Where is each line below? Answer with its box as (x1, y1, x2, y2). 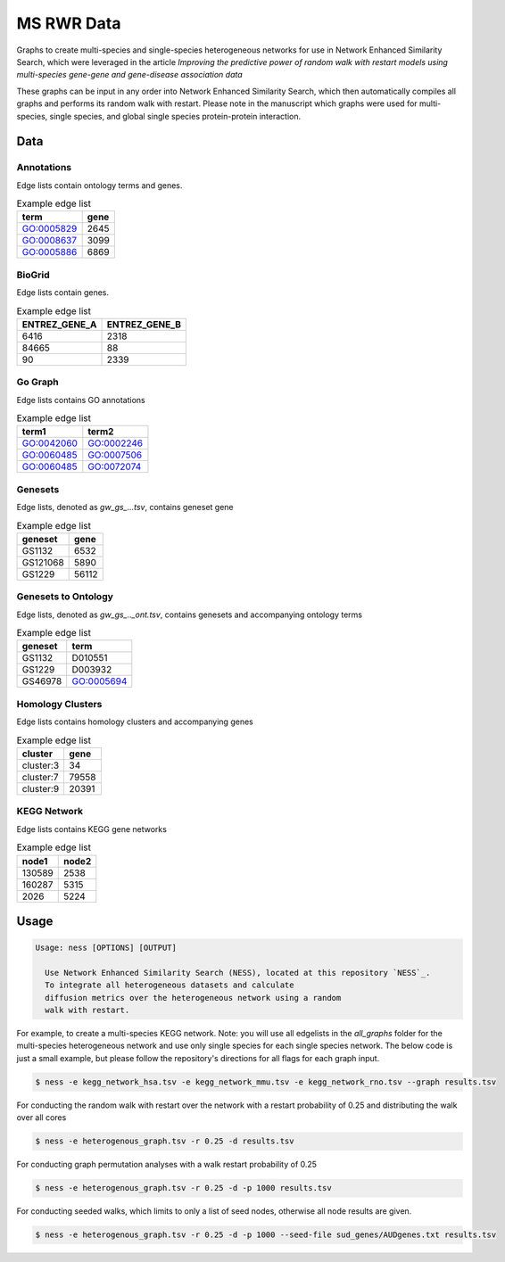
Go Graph (16, 375, 59, 388)
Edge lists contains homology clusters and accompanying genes (16, 716, 253, 727)
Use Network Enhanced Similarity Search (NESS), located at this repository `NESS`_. (45, 968, 431, 977)
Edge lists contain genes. (16, 287, 109, 298)
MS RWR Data (16, 13, 121, 33)
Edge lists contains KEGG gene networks (16, 823, 167, 834)
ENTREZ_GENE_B (106, 318, 182, 330)
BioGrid (16, 268, 51, 281)
